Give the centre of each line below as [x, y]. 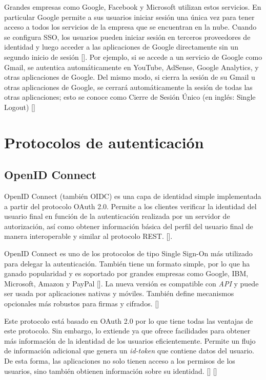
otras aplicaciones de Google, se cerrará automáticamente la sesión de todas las [128, 87]
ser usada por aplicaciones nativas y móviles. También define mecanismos [119, 293]
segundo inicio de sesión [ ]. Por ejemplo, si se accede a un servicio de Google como [133, 57]
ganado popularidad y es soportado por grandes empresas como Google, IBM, [126, 273]
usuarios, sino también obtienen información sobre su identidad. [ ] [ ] [111, 371]
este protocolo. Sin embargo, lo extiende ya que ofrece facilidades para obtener [127, 331]
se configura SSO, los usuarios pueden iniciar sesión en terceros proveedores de [127, 37]
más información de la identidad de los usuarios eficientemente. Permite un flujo [130, 340]
